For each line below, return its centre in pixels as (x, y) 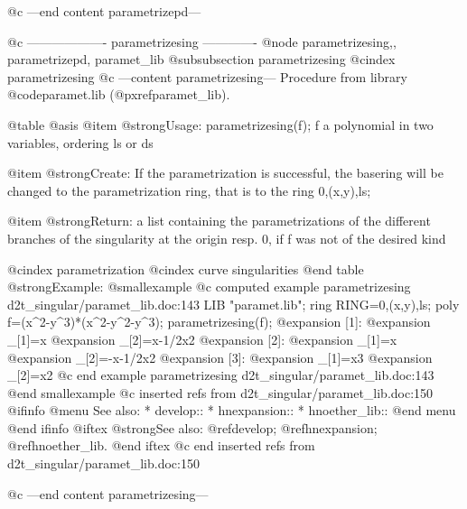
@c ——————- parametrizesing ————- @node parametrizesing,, (202, 41)
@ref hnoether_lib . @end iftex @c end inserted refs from (161, 445)
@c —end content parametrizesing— (108, 493)
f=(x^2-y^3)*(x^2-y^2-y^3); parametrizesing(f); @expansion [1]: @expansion (219, 322)
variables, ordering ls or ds (80, 142)
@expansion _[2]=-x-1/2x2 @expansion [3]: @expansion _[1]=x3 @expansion (220, 357)
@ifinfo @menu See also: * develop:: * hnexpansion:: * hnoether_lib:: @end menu (232, 410)
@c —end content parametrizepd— (104, 11)
